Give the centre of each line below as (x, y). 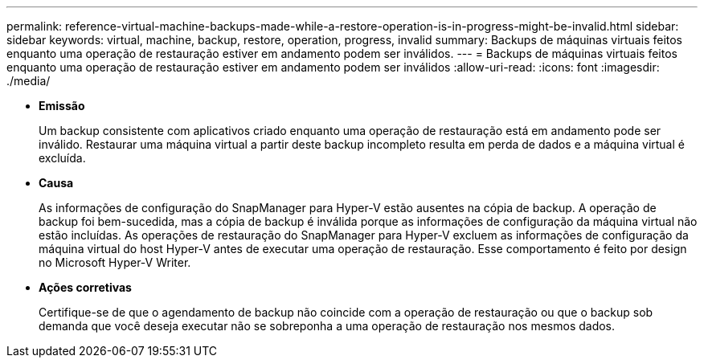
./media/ (29, 81)
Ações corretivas (85, 287)
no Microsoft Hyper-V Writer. (115, 262)
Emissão (62, 106)
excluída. (62, 158)
